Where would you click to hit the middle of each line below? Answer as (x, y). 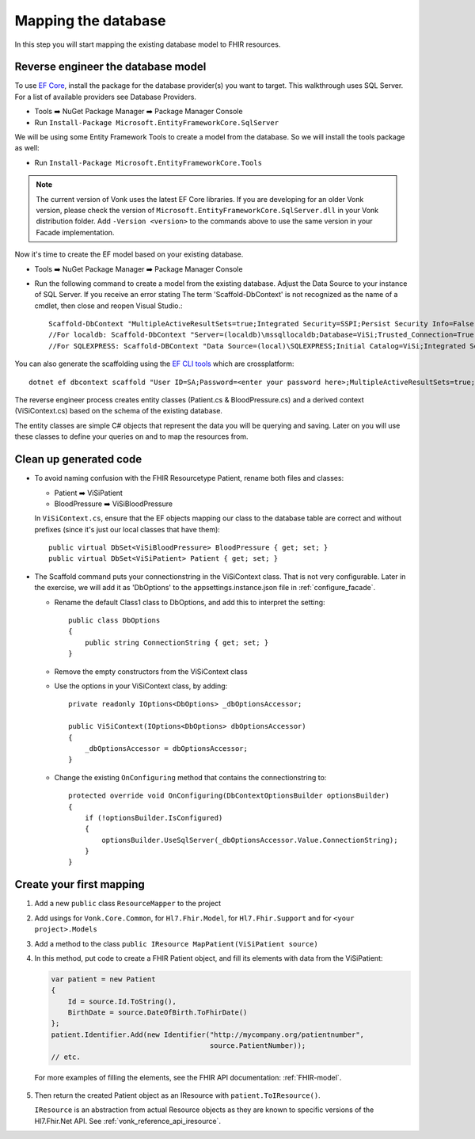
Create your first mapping (80, 884)
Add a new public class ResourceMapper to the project (128, 904)
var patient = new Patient (103, 979)
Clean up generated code (78, 459)
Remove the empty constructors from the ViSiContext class (151, 671)
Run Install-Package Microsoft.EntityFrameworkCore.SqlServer (157, 122)
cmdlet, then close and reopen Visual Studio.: (108, 306)
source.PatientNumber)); (258, 1046)
